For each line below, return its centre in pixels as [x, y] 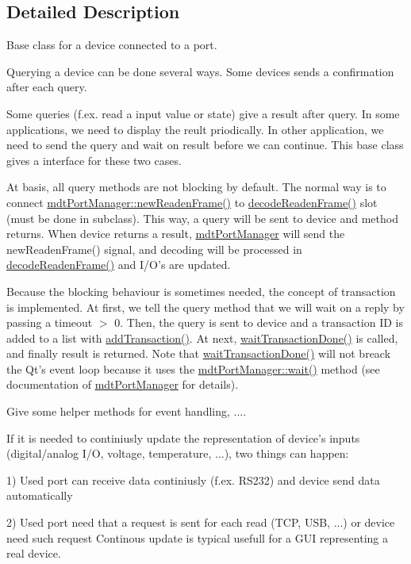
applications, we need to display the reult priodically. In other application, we [195, 129]
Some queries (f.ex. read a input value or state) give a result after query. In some [203, 113]
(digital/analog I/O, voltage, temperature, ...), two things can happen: [178, 453]
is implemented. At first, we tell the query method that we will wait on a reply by [205, 307]
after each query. [47, 87]
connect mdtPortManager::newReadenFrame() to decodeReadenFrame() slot [192, 202]
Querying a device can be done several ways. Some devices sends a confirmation [200, 71]
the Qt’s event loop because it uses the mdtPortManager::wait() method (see [193, 368]
